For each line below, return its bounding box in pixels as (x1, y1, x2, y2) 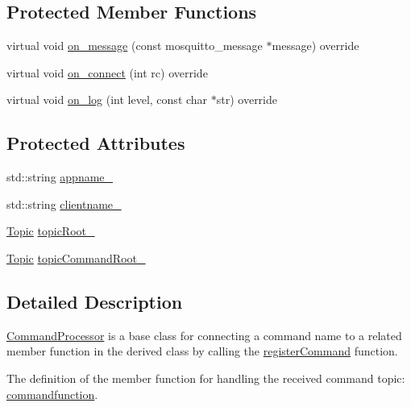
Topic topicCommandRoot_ (6, 249, 146, 266)
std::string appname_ (6, 168, 114, 185)
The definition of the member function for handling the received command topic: (6, 369, 405, 386)
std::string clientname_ (6, 195, 122, 212)
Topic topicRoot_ (6, 222, 95, 239)
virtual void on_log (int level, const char (6, 91, 208, 108)
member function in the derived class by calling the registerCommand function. (6, 343, 398, 359)
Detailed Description (6, 289, 183, 314)
